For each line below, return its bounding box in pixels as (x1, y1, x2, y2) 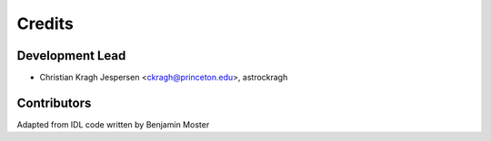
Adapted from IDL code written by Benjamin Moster (16, 118, 210, 130)
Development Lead (16, 48, 126, 63)
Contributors (16, 95, 92, 110)
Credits (16, 14, 75, 33)
